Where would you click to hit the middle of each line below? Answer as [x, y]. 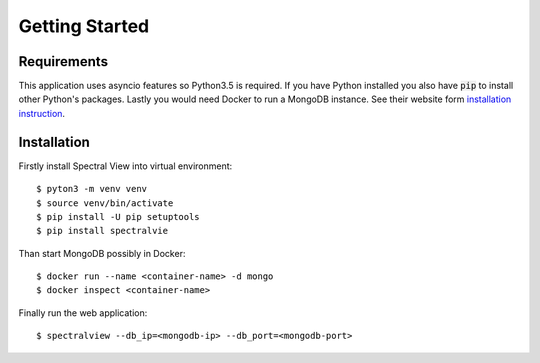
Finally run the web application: [83, 312]
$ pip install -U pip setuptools [118, 216]
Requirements [63, 61]
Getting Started [84, 26]
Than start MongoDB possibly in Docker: [102, 253]
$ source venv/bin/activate [105, 203]
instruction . [41, 113]
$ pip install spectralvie [102, 231]
